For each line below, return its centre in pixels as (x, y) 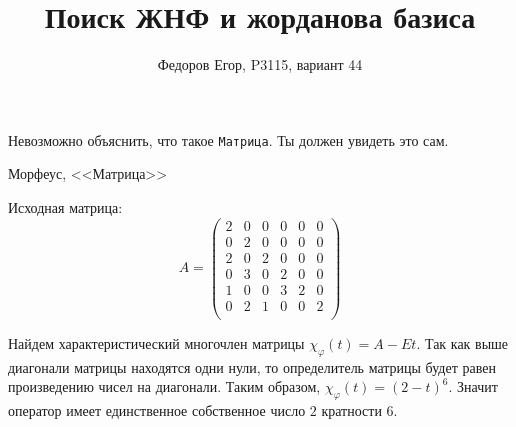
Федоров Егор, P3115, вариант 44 (260, 64)
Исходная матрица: (65, 206)
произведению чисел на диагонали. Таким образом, (164, 386)
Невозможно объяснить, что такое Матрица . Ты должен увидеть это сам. (228, 139)
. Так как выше (462, 342)
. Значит (473, 386)
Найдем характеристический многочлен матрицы (156, 342)
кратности (351, 410)
